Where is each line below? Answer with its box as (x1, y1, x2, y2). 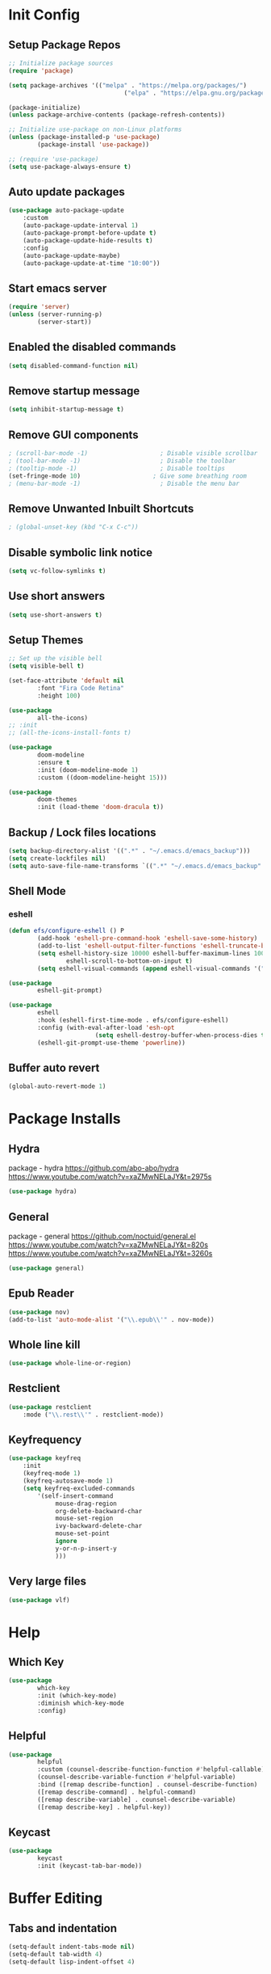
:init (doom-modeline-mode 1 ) (37, 766, 139, 774)
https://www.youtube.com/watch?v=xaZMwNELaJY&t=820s (8, 1239, 208, 1250)
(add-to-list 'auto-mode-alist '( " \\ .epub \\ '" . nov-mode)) (8, 1315, 215, 1323)
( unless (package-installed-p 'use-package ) (8, 133, 161, 141)
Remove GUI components (8, 428, 139, 441)
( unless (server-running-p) (8, 310, 103, 318)
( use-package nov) (8, 1308, 70, 1316)
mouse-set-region (55, 1514, 114, 1523)
